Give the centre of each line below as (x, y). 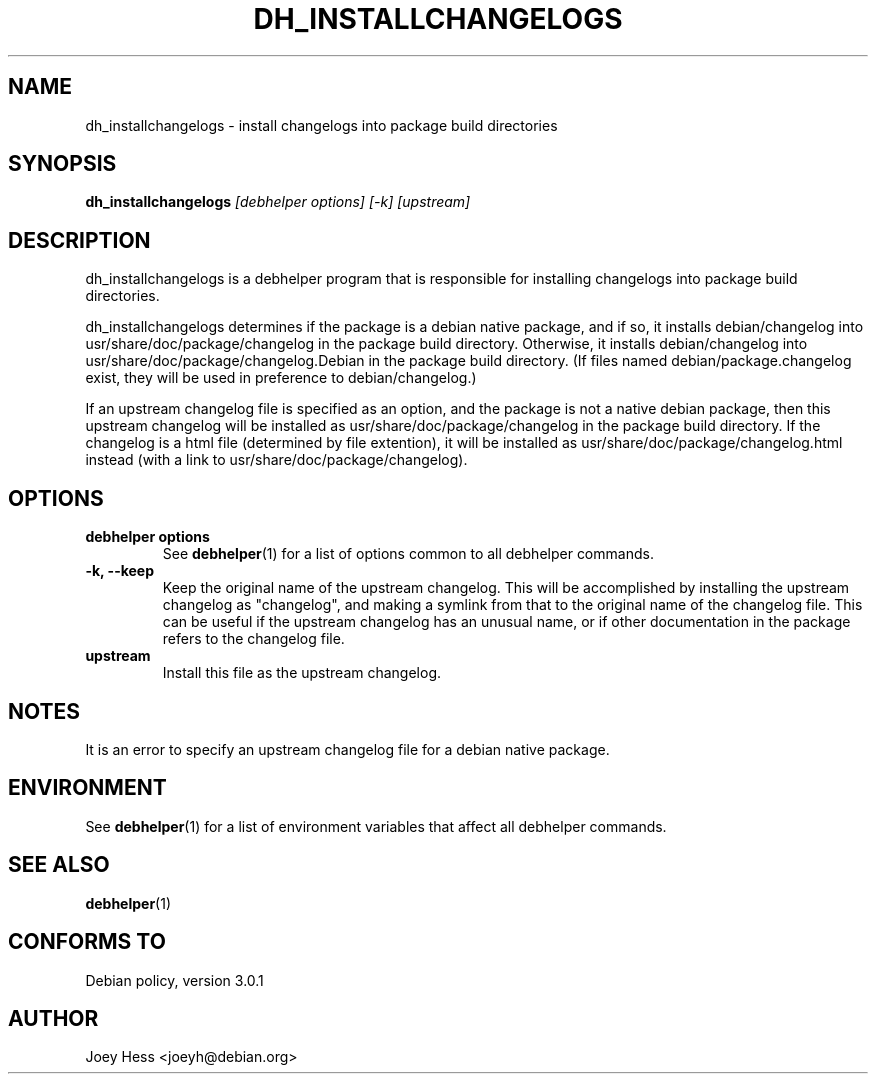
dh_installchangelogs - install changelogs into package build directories (321, 125)
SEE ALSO (59, 865)
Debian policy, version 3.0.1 (174, 980)
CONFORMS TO (87, 942)
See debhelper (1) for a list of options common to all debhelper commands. (408, 554)
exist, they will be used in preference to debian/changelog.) (281, 378)
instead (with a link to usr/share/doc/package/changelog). (276, 460)
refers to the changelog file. (253, 639)
